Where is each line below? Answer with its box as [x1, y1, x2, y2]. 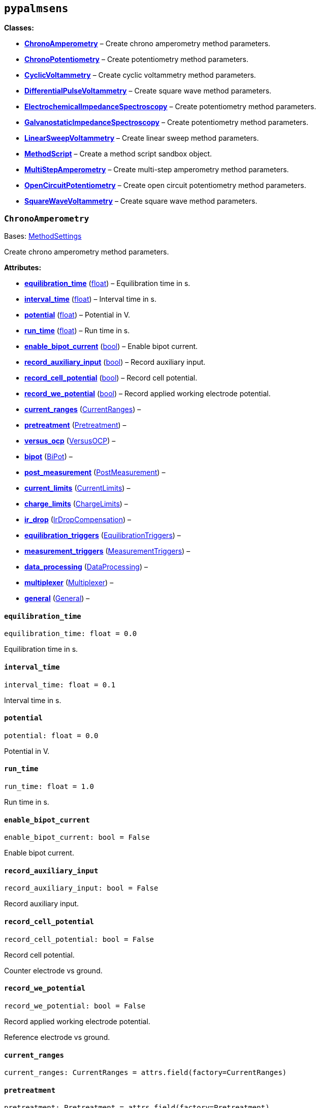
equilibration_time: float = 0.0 [4, 629, 137, 638]
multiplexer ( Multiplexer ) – [24, 578, 114, 587]
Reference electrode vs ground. [4, 1032, 110, 1041]
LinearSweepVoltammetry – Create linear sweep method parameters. [24, 134, 259, 143]
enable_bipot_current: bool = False [4, 833, 150, 842]
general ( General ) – [24, 594, 90, 603]
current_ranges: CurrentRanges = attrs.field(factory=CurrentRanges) [4, 1068, 287, 1077]
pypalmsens [4, 3, 69, 15]
